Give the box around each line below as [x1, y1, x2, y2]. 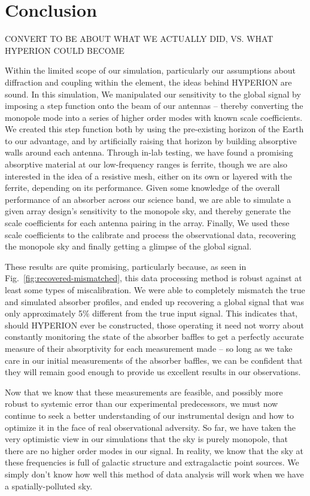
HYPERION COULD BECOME [5, 44, 124, 56]
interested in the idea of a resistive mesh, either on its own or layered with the [5, 169, 292, 182]
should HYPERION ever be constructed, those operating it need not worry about [5, 318, 304, 331]
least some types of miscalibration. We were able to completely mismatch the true [5, 284, 305, 296]
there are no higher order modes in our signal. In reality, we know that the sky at [5, 444, 304, 457]
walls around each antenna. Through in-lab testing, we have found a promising [5, 146, 293, 159]
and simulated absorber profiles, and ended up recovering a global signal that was [5, 295, 304, 308]
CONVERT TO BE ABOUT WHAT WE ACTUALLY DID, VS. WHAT [5, 32, 273, 45]
